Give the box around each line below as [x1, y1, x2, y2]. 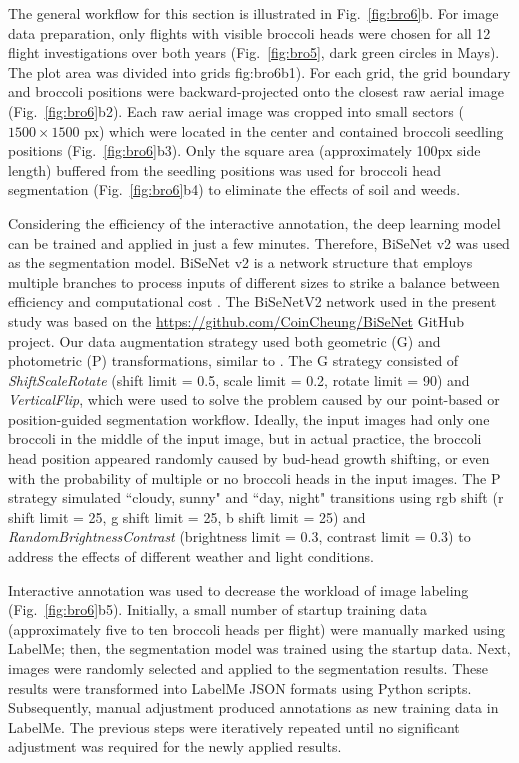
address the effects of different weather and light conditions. [8, 546, 374, 567]
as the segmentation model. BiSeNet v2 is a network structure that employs [8, 252, 473, 273]
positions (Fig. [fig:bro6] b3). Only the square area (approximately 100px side [8, 140, 481, 161]
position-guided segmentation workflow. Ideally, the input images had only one [8, 408, 490, 429]
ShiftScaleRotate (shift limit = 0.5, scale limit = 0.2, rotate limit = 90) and [8, 369, 470, 390]
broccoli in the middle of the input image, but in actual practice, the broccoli [8, 428, 482, 449]
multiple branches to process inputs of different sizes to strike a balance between [8, 271, 500, 292]
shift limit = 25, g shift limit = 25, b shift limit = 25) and [8, 506, 366, 527]
